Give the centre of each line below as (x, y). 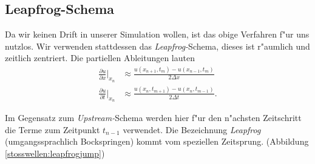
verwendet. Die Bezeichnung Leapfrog (192, 129)
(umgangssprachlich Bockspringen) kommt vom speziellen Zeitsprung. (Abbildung (157, 141)
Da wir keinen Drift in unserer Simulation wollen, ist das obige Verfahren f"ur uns (157, 34)
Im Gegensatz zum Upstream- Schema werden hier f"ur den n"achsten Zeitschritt (153, 118)
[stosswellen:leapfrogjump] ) (55, 153)
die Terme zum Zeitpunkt (52, 129)
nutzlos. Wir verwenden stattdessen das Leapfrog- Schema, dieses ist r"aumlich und (157, 46)
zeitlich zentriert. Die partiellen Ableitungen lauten (100, 58)
